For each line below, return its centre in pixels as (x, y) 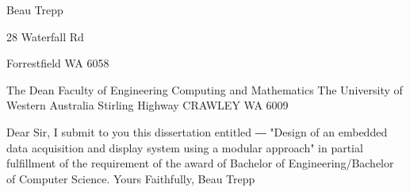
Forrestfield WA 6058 (58, 63)
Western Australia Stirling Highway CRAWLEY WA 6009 (148, 105)
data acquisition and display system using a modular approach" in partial (185, 147)
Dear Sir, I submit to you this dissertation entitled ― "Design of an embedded (197, 131)
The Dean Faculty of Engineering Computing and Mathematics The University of (205, 89)
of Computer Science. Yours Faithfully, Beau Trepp (131, 178)
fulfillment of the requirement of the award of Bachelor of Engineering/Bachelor (200, 163)
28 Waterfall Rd (45, 36)
